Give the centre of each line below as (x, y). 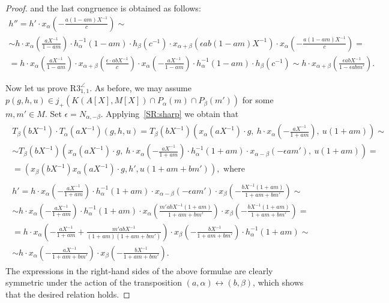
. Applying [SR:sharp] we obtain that (170, 113)
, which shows (278, 282)
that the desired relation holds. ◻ (68, 294)
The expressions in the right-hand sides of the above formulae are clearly (139, 270)
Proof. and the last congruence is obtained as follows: (103, 8)
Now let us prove (37, 87)
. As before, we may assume (140, 87)
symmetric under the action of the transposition (94, 282)
